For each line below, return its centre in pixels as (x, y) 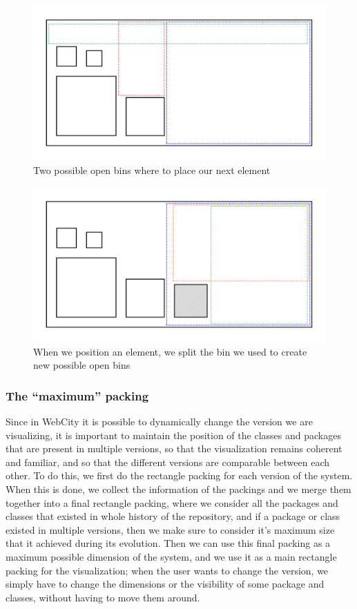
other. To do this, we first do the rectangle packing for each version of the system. (179, 475)
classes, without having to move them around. (103, 597)
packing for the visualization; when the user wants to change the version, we (167, 570)
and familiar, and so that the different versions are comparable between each (168, 462)
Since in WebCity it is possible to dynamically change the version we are (159, 422)
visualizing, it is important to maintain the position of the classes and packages (173, 435)
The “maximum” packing (77, 395)
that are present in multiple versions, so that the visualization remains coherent (174, 448)
